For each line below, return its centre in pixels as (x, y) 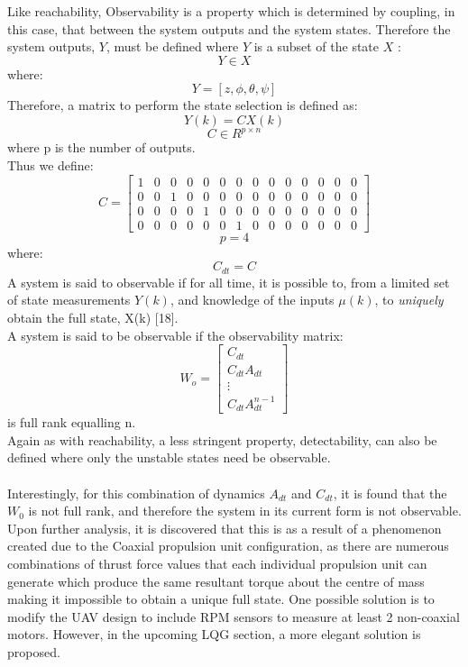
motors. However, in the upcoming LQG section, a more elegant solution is (214, 634)
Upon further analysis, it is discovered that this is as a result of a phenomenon (225, 528)
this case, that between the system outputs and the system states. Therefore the (229, 28)
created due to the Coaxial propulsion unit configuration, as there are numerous (228, 546)
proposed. (34, 651)
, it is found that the (390, 493)
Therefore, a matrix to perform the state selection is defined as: (183, 105)
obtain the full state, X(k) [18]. (93, 318)
